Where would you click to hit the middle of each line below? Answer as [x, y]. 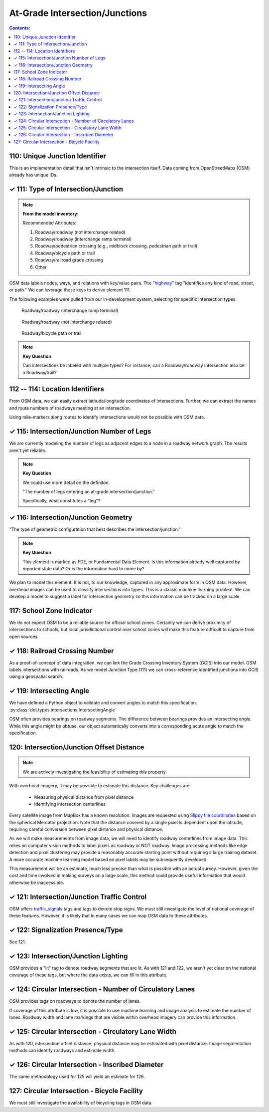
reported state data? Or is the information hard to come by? [83, 568]
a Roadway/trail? [40, 372]
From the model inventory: [51, 214]
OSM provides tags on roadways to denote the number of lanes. [75, 1001]
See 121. [18, 942]
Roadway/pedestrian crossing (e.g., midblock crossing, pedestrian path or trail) [116, 246]
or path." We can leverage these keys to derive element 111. [70, 290]
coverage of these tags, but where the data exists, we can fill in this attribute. [88, 975]
